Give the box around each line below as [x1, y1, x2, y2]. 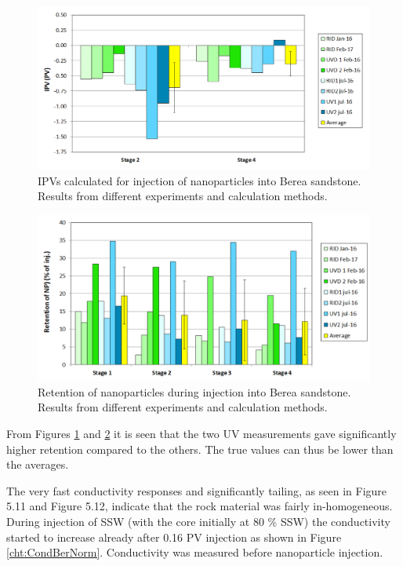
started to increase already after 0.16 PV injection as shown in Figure [6, 528, 342, 545]
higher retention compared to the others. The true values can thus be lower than [6, 440, 394, 457]
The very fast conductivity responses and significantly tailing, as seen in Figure [6, 482, 387, 498]
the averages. [6, 456, 69, 473]
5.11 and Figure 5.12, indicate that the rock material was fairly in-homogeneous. [6, 498, 393, 514]
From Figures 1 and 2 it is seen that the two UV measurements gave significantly [6, 425, 397, 441]
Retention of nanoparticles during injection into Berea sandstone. [38, 383, 351, 400]
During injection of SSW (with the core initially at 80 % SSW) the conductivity [6, 513, 390, 529]
